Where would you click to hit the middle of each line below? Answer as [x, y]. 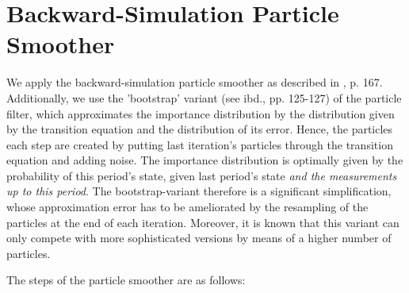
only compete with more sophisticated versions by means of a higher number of [199, 238]
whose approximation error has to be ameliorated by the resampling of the [187, 207]
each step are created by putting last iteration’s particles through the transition [200, 144]
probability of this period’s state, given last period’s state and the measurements [202, 175]
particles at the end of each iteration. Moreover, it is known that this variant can [203, 222]
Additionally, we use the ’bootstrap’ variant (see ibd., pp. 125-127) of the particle [204, 97]
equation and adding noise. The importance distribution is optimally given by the [205, 160]
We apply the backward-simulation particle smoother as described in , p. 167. [195, 82]
